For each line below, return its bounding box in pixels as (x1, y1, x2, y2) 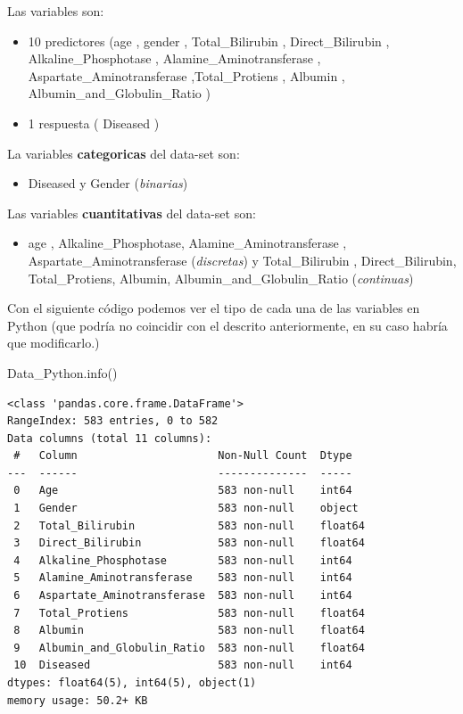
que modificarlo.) (7, 333, 100, 352)
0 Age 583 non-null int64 (13, 484, 352, 497)
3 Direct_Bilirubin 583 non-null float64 (13, 537, 365, 550)
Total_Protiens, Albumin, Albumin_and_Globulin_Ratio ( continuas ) (28, 268, 414, 287)
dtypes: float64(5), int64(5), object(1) (7, 677, 257, 689)
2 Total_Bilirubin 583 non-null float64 (13, 519, 365, 532)
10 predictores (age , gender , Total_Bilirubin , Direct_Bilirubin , (28, 31, 390, 50)
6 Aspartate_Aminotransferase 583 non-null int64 (13, 589, 352, 603)
